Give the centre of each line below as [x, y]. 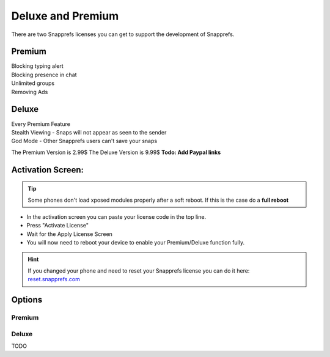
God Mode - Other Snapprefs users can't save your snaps [84, 141]
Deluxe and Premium [65, 16]
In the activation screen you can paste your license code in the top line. [116, 216]
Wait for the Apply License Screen [70, 234]
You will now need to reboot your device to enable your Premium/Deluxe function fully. [135, 243]
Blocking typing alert [37, 66]
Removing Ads [30, 92]
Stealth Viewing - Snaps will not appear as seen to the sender [89, 132]
